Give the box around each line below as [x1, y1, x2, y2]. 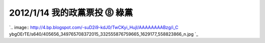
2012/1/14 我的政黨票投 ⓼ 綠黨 [9, 7, 133, 18]
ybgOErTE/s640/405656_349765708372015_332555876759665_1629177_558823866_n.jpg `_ [9, 31, 198, 37]
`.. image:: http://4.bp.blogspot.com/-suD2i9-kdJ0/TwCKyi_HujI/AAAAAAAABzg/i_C [9, 24, 179, 30]
